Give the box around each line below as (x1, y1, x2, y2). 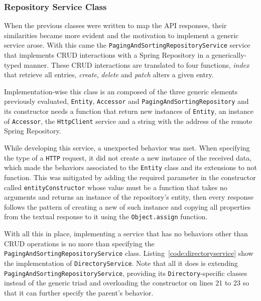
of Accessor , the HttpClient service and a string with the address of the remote (4, 115, 252, 126)
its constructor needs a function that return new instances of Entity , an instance (4, 106, 254, 116)
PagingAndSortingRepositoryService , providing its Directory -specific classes (4, 267, 247, 278)
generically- (211, 50, 247, 60)
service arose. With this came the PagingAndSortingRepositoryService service (4, 40, 250, 50)
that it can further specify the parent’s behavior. (4, 287, 154, 297)
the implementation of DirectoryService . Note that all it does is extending (4, 257, 238, 268)
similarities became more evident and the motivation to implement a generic (4, 30, 239, 40)
